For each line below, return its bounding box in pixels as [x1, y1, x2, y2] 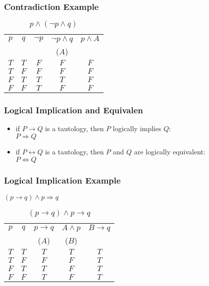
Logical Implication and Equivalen [4, 104, 143, 116]
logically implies [112, 123, 161, 134]
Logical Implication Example [4, 174, 121, 186]
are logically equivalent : [134, 146, 206, 157]
